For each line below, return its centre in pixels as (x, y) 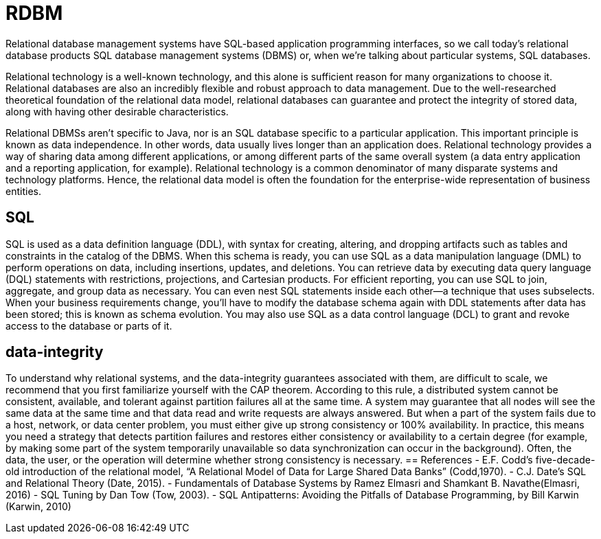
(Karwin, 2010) (38, 507)
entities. (23, 191)
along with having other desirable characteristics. (117, 111)
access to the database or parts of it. (89, 325)
